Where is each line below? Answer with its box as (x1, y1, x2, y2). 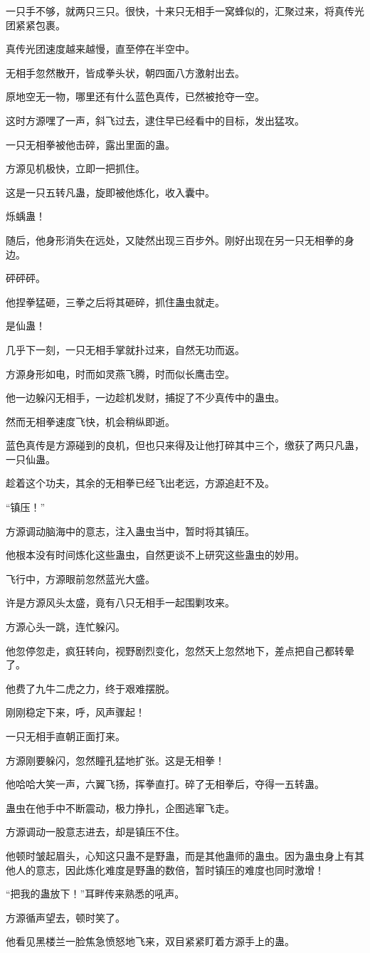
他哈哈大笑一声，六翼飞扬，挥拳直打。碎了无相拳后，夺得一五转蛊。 (6, 776, 324, 791)
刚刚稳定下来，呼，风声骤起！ (6, 705, 145, 720)
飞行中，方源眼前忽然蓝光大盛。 (6, 571, 155, 586)
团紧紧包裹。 (6, 17, 65, 32)
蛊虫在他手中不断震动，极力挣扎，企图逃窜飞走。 (6, 800, 235, 815)
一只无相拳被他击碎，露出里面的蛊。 (6, 137, 175, 152)
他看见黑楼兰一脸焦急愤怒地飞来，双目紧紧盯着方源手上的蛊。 (6, 934, 295, 949)
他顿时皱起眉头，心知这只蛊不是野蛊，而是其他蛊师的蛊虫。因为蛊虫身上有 (6, 848, 354, 863)
